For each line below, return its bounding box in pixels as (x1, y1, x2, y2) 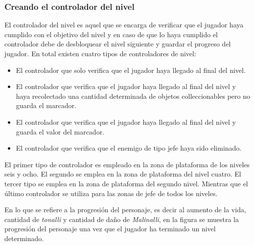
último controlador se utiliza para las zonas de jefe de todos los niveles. (4, 188, 218, 198)
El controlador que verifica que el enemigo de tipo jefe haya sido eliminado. (16, 143, 242, 153)
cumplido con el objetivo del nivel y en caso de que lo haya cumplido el (4, 29, 218, 39)
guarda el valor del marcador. (16, 126, 105, 136)
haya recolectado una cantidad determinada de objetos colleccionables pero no (16, 90, 251, 101)
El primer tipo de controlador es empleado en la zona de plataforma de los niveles (4, 159, 250, 169)
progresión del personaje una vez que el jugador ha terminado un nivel (4, 223, 216, 234)
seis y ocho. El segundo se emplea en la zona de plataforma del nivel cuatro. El (4, 169, 241, 179)
